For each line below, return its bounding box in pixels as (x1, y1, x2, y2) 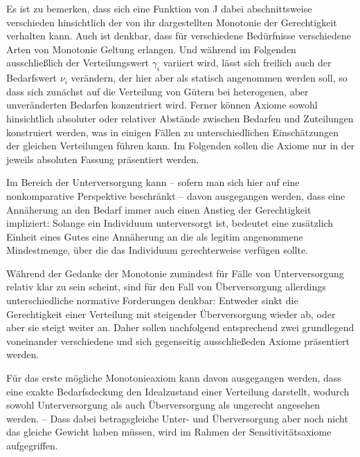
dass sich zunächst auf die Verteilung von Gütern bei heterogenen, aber (6, 84, 309, 98)
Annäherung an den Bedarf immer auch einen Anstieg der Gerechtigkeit (6, 202, 312, 216)
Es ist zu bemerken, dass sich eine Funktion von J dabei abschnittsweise (6, 1, 312, 15)
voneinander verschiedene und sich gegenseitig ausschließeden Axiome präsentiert (6, 333, 350, 348)
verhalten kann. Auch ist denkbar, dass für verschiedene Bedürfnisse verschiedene (6, 28, 351, 43)
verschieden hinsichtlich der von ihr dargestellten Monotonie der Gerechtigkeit (6, 15, 337, 29)
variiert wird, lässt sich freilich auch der (163, 55, 332, 70)
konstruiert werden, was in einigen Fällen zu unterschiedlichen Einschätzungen (6, 124, 339, 139)
